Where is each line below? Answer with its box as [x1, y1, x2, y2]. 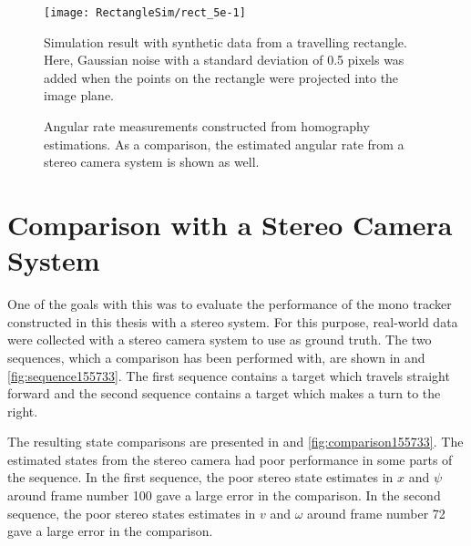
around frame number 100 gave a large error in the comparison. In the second [7, 486, 441, 505]
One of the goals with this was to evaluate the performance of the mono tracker [7, 294, 452, 314]
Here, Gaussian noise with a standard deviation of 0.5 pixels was [44, 50, 404, 69]
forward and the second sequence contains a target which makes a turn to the [7, 384, 441, 403]
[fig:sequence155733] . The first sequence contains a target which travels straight [7, 366, 450, 385]
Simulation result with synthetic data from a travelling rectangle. [44, 32, 407, 51]
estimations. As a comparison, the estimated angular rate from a [44, 134, 404, 153]
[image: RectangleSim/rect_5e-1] [44, 6, 246, 19]
